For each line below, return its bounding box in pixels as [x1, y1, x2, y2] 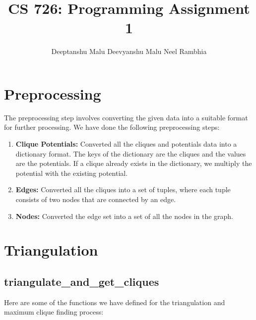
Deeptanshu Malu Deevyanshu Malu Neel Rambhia [51, 46, 207, 56]
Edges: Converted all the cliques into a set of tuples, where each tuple [15, 184, 231, 195]
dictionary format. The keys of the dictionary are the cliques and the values [15, 148, 246, 159]
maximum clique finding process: [4, 307, 104, 317]
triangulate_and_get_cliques [4, 273, 159, 289]
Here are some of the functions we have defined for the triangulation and [4, 297, 225, 307]
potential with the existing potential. [15, 167, 128, 178]
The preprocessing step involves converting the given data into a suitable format [4, 112, 248, 122]
